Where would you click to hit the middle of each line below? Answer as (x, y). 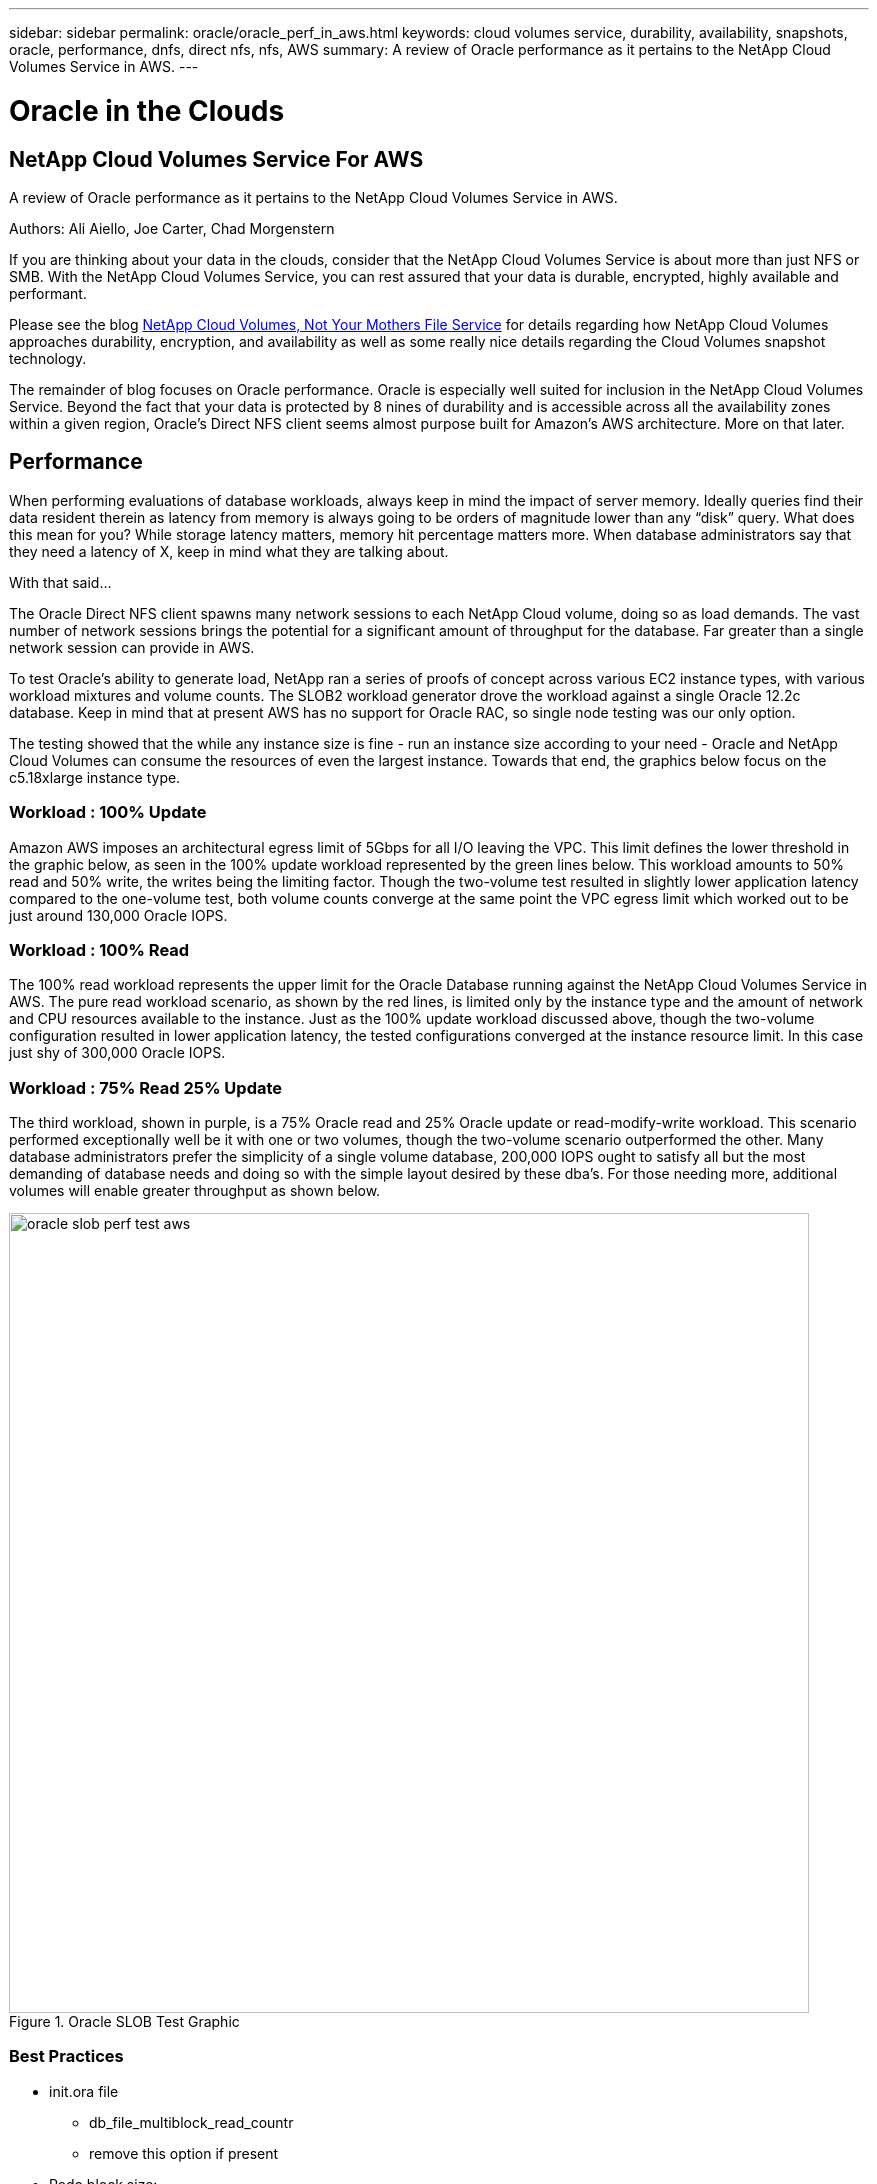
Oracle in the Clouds (147, 110)
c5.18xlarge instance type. (95, 777)
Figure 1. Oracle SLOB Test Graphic (124, 2022)
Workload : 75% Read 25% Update (146, 1087)
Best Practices (66, 2056)
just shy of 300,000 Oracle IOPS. (117, 1053)
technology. (48, 358)
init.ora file (84, 2091)
